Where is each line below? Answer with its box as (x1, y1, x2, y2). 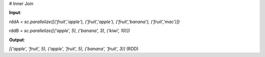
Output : (9, 37, 26, 43)
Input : (9, 10, 22, 16)
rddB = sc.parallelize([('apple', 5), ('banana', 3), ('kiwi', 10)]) (9, 28, 130, 34)
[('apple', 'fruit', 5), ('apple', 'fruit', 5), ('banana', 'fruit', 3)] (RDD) (9, 46, 139, 52)
